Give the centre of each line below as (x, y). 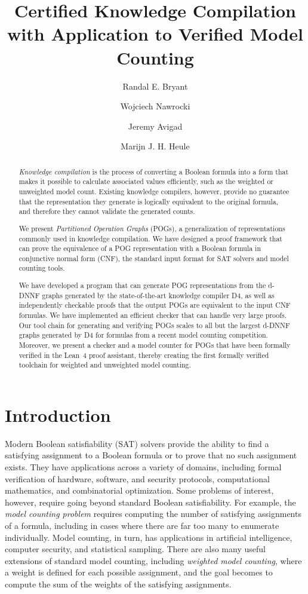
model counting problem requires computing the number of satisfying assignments (153, 514)
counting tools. (42, 268)
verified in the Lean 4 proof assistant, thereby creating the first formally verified (144, 355)
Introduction (58, 414)
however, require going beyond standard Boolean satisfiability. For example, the (150, 502)
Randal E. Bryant (155, 86)
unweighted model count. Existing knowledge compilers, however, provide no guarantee (154, 191)
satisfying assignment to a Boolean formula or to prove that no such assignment (151, 455)
